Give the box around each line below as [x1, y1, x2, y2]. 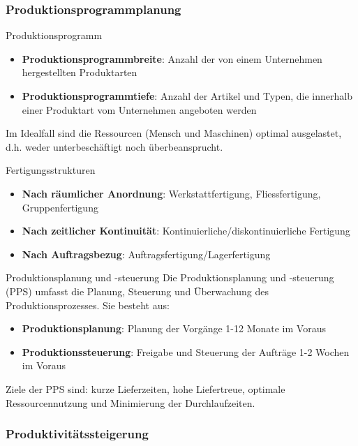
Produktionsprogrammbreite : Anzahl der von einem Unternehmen [22, 51, 322, 66]
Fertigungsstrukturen [6, 163, 96, 177]
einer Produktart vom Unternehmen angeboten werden [22, 102, 257, 117]
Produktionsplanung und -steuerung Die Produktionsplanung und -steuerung [6, 270, 334, 285]
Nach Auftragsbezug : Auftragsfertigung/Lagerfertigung [22, 246, 271, 261]
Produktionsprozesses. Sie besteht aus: [6, 297, 170, 312]
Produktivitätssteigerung [6, 425, 149, 443]
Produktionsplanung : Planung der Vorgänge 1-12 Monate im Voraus [22, 321, 326, 336]
